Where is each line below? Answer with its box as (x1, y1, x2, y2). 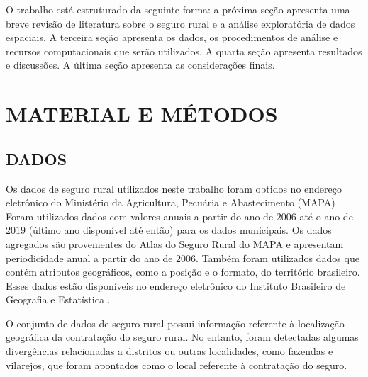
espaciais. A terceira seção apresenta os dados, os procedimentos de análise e (6, 30, 338, 45)
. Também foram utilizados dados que (196, 250, 359, 265)
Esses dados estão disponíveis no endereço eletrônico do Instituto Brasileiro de (6, 278, 346, 293)
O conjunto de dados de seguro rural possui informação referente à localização (6, 315, 345, 330)
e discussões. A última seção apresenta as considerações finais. (6, 57, 275, 72)
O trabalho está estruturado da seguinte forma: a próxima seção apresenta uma (6, 2, 350, 16)
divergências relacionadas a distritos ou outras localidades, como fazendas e (6, 344, 333, 359)
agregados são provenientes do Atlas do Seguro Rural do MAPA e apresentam (6, 236, 344, 251)
